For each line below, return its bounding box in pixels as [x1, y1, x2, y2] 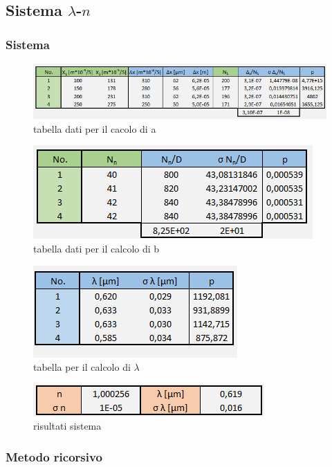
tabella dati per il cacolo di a [33, 121, 156, 136]
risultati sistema [33, 419, 102, 433]
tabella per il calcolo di [33, 360, 131, 374]
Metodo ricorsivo [6, 448, 102, 465]
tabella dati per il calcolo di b [33, 241, 160, 255]
